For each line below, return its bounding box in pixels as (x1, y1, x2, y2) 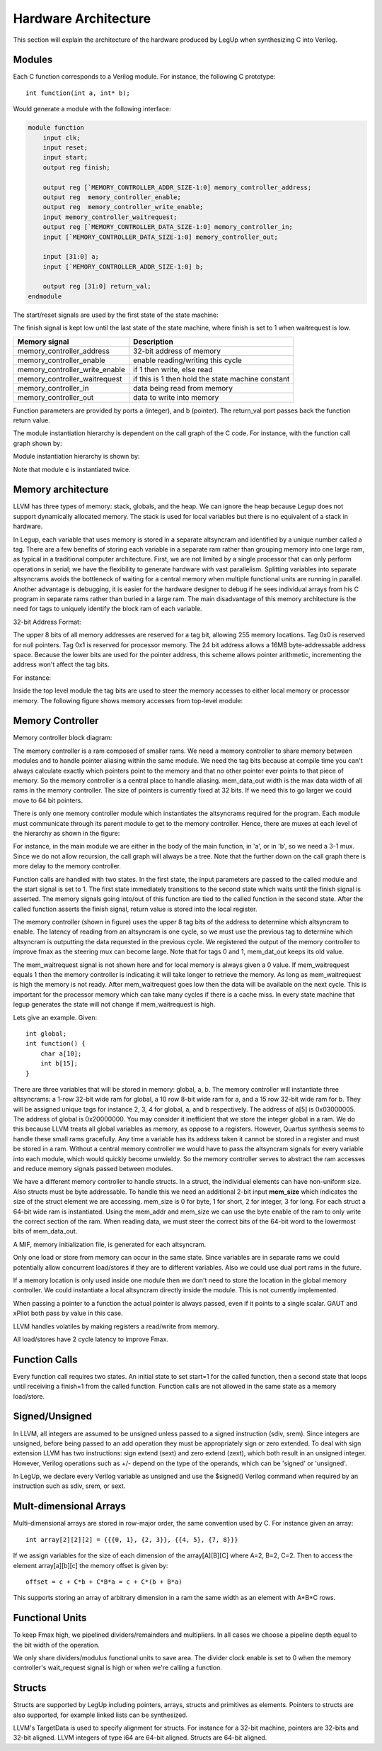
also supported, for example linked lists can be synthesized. (13, 1711, 188, 1719)
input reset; (42, 144, 88, 152)
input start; (42, 153, 88, 162)
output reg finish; (42, 163, 111, 172)
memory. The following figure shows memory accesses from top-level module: (13, 696, 243, 705)
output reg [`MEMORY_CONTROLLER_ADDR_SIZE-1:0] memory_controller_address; (42, 183, 312, 191)
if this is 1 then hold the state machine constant (133, 374, 290, 384)
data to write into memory (133, 392, 219, 402)
